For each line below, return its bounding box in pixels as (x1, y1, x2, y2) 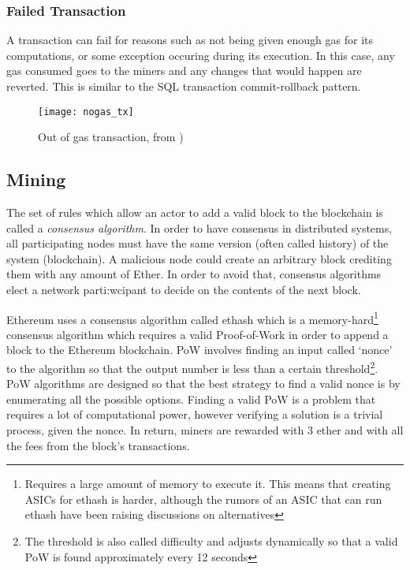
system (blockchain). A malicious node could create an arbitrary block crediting (6, 250, 392, 266)
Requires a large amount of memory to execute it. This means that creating (24, 475, 391, 492)
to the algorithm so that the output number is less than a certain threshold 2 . (6, 358, 378, 376)
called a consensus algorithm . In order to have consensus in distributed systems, (6, 219, 393, 236)
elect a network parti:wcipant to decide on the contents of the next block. (6, 281, 361, 298)
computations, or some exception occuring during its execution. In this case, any (6, 47, 395, 63)
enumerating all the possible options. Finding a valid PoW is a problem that (6, 390, 376, 407)
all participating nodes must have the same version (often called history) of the (6, 235, 389, 251)
